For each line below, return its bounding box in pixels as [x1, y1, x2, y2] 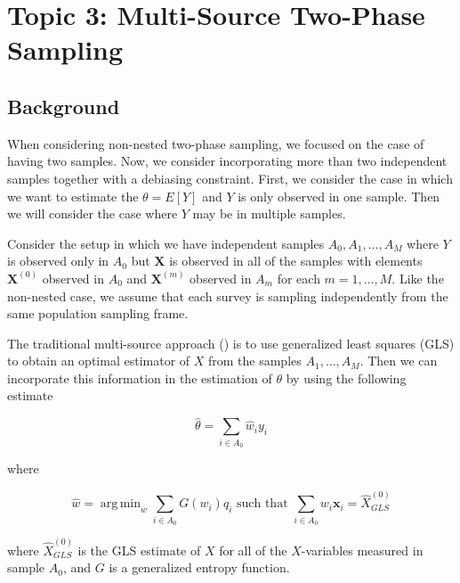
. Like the [391, 268, 444, 287]
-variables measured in [301, 540, 424, 559]
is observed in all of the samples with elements [169, 251, 423, 270]
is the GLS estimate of [77, 540, 201, 559]
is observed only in [7, 251, 109, 270]
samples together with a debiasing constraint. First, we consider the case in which [7, 168, 453, 187]
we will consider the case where [7, 204, 178, 223]
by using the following [286, 368, 407, 387]
